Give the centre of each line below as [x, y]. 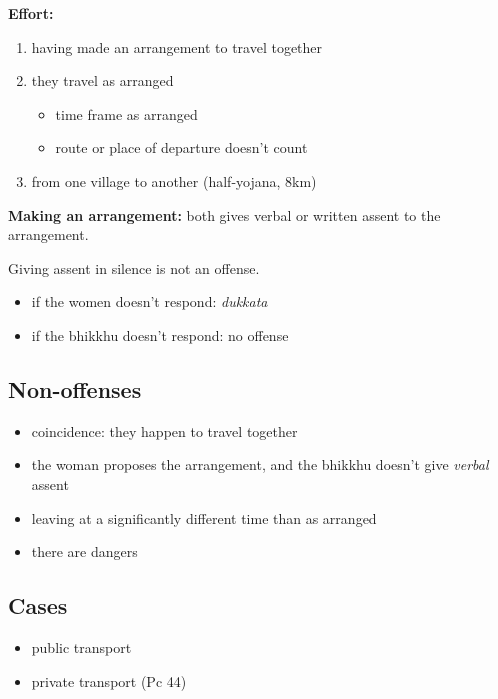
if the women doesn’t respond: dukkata [149, 301]
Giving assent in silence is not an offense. [134, 267]
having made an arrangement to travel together [177, 46]
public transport [81, 646]
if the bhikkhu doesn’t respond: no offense [160, 334]
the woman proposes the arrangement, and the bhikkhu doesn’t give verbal [260, 464]
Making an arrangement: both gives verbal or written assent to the [224, 214]
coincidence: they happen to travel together [164, 430]
